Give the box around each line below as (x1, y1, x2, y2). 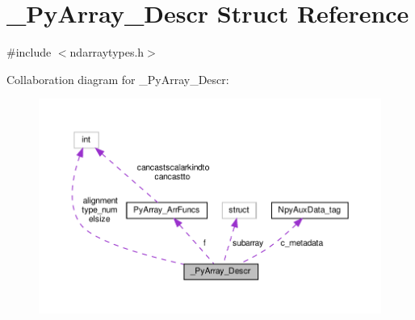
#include (6, 44, 52, 61)
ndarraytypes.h (69, 44, 145, 61)
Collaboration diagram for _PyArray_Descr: (6, 70, 229, 87)
